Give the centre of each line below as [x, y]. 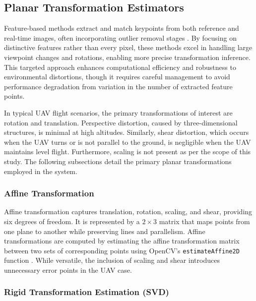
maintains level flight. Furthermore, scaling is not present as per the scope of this [128, 151]
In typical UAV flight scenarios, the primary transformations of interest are [118, 112]
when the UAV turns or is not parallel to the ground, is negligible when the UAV [128, 142]
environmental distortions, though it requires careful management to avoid [117, 77]
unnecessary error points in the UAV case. [68, 270]
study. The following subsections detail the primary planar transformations [118, 161]
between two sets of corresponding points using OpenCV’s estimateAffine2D [122, 250]
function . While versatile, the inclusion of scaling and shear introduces [112, 260]
